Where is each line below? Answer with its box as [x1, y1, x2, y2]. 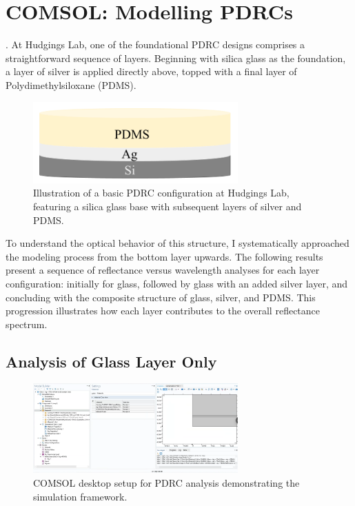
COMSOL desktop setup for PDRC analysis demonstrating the [33, 475, 300, 489]
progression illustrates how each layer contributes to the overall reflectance [6, 303, 321, 318]
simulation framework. [33, 489, 128, 503]
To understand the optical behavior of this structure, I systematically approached [6, 236, 349, 250]
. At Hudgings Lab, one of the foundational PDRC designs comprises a [6, 37, 305, 52]
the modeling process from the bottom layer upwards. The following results [6, 249, 323, 263]
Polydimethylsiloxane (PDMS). [6, 77, 136, 92]
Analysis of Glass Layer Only [6, 350, 217, 372]
